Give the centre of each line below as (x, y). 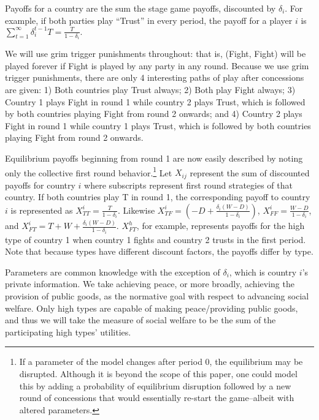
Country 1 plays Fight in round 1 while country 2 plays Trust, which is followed (155, 101)
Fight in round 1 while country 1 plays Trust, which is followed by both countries (158, 125)
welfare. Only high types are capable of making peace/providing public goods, (152, 308)
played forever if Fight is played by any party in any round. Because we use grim (157, 65)
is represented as (42, 210)
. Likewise (136, 210)
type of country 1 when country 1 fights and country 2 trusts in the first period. (156, 239)
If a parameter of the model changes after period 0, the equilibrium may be (161, 362)
